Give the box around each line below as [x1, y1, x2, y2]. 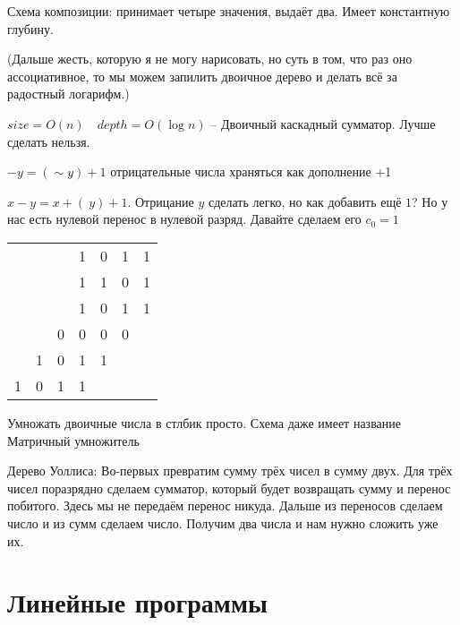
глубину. [7, 19, 54, 38]
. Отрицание [127, 192, 194, 210]
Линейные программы [7, 584, 268, 621]
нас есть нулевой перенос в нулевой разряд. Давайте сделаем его [7, 210, 362, 228]
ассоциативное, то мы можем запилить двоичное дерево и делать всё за [7, 66, 397, 85]
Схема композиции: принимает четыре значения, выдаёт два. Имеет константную [7, 2, 450, 20]
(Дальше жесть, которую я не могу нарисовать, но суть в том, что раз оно [7, 49, 413, 68]
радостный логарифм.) [7, 84, 130, 103]
